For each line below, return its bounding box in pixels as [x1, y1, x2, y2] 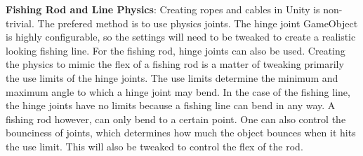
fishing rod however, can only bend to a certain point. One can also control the [6, 111, 346, 126]
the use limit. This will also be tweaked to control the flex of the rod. [6, 139, 303, 153]
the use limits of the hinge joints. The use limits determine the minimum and [6, 70, 338, 85]
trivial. [6, 15, 34, 30]
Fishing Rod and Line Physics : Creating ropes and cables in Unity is [6, 2, 320, 16]
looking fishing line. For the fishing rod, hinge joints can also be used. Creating [6, 43, 345, 57]
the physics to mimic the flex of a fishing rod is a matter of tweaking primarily [6, 57, 344, 71]
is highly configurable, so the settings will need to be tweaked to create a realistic [6, 29, 356, 44]
